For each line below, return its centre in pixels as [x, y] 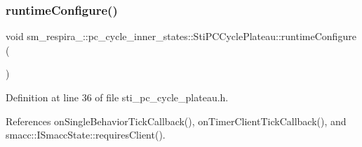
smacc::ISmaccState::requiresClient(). [86, 135]
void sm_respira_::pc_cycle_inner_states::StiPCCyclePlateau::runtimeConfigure [181, 36]
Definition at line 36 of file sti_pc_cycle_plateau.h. [117, 97]
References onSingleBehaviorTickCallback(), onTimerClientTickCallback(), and [176, 121]
